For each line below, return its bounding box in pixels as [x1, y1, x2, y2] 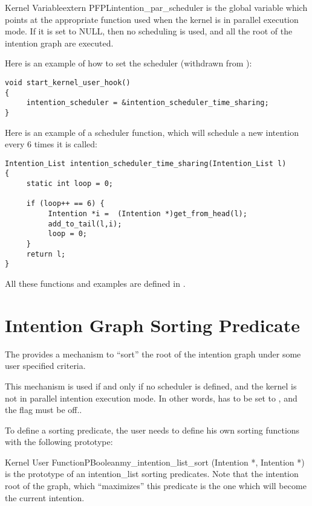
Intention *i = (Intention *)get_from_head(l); [48, 210, 247, 219]
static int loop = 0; [26, 179, 113, 188]
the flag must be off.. [5, 403, 82, 416]
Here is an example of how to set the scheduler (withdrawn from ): [5, 57, 252, 69]
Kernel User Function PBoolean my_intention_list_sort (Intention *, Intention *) [5, 455, 305, 468]
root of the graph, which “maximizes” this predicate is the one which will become [5, 479, 307, 492]
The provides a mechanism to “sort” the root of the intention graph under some [5, 347, 301, 360]
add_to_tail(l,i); [48, 219, 122, 228]
